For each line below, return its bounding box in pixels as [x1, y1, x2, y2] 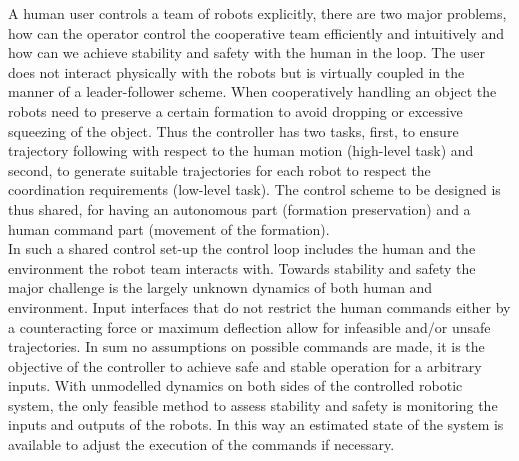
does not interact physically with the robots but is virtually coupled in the [8, 61, 465, 82]
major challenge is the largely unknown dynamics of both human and [8, 277, 433, 298]
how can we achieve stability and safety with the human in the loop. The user [8, 42, 486, 63]
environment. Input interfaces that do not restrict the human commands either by [8, 296, 511, 317]
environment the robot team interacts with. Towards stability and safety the [8, 257, 476, 278]
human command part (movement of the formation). [8, 218, 330, 239]
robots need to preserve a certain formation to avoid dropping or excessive [8, 100, 463, 121]
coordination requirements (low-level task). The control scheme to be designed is [8, 179, 501, 200]
